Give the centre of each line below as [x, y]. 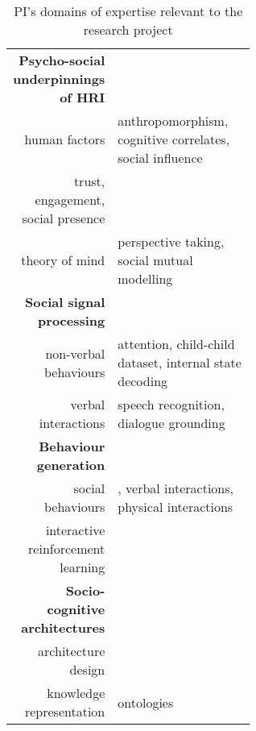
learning [83, 567]
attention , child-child [176, 344]
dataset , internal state [180, 362]
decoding [143, 381]
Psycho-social [62, 60]
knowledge [76, 693]
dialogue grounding [171, 423]
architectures [63, 627]
